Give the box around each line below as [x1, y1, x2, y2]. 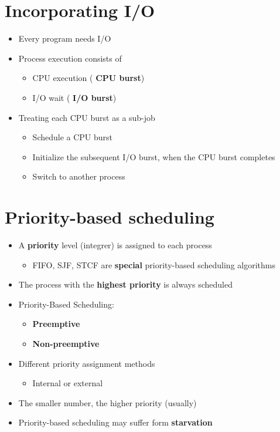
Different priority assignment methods [18, 357, 155, 369]
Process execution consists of [18, 52, 122, 64]
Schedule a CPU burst [32, 131, 113, 143]
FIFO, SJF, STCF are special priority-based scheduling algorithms [32, 258, 275, 271]
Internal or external [32, 377, 103, 389]
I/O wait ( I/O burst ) [32, 91, 117, 103]
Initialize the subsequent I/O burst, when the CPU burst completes [32, 150, 275, 163]
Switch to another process [32, 170, 125, 183]
